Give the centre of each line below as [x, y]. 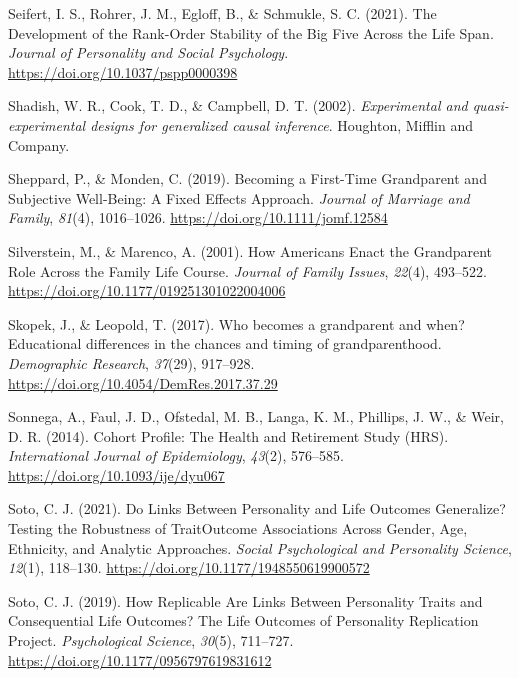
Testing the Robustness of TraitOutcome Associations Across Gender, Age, [238, 528]
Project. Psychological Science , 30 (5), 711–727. [151, 640]
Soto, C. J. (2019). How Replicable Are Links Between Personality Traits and [245, 600]
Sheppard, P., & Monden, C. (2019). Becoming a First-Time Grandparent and [247, 178]
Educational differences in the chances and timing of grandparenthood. [225, 343]
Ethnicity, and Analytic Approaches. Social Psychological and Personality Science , [260, 547]
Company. [39, 144]
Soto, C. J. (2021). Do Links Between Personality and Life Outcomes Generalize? [257, 508]
